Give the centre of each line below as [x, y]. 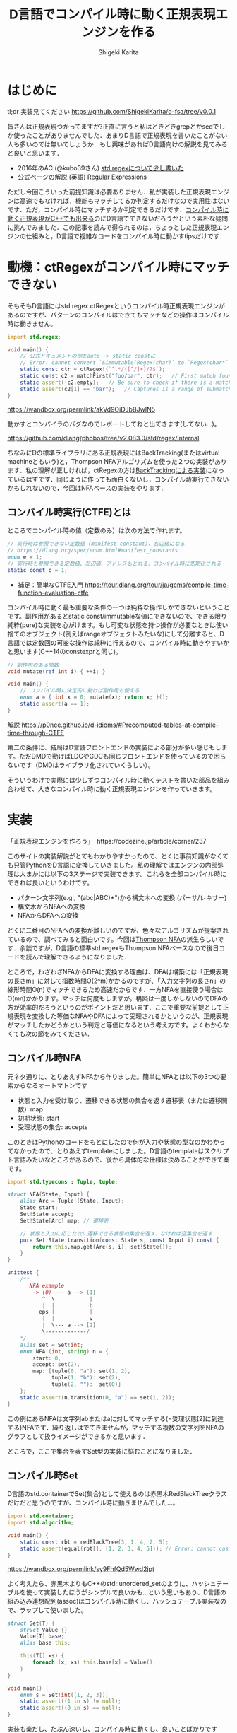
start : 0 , [47, 1358]
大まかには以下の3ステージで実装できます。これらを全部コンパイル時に [123, 873]
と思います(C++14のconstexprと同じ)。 [65, 651]
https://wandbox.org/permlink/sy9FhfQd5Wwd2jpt [81, 1569]
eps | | [66, 1312]
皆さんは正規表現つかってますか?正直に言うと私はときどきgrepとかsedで [113, 126]
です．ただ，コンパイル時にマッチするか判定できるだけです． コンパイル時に [118, 209]
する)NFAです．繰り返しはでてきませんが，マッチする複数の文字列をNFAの [116, 1427]
